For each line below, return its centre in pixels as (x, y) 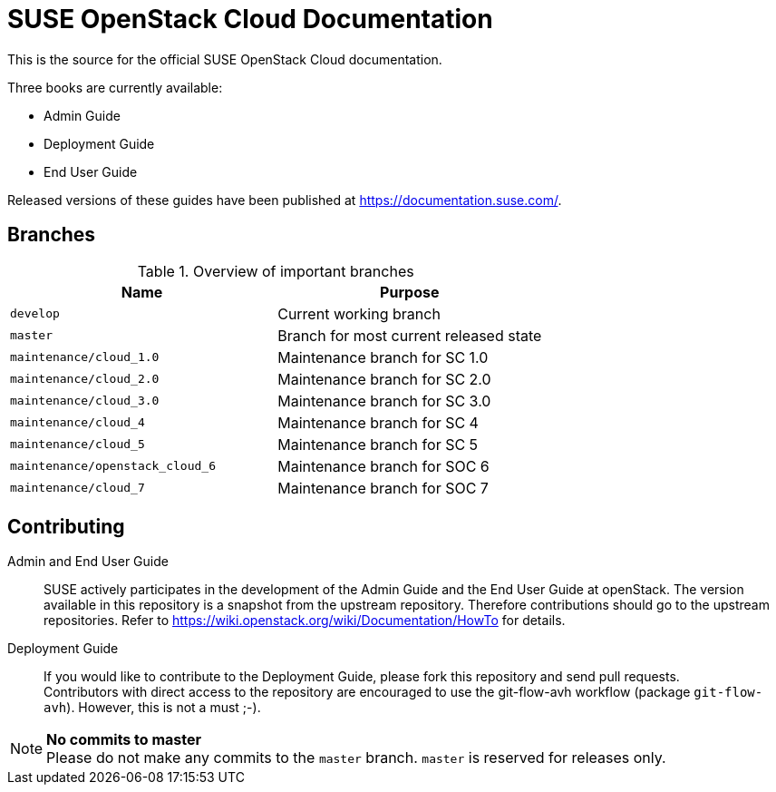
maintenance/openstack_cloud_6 (113, 466)
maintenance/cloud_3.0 (85, 401)
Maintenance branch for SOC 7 (383, 488)
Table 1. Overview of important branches (276, 271)
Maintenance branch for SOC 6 (383, 466)
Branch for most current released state (410, 335)
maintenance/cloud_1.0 (85, 357)
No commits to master (124, 740)
